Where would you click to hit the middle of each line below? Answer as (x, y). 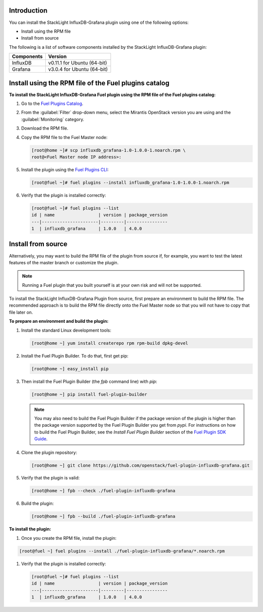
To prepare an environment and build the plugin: (59, 321)
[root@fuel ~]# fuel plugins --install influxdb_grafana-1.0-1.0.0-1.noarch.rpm (130, 182)
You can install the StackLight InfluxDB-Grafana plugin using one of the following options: (99, 22)
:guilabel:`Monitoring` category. (53, 119)
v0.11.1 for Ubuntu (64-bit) (77, 63)
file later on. (21, 312)
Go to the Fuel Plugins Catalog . (52, 103)
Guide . (41, 439)
